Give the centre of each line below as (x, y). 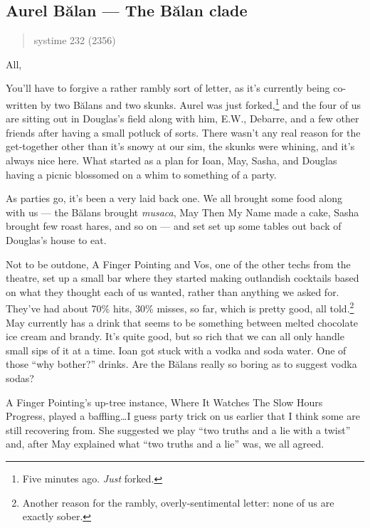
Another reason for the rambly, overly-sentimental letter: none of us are (178, 502)
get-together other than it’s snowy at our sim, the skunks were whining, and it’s (180, 146)
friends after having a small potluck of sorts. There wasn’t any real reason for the (183, 132)
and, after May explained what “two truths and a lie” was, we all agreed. (165, 444)
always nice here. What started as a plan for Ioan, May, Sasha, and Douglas (171, 160)
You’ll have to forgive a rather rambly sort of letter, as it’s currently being (168, 88)
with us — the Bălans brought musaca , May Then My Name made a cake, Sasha (183, 212)
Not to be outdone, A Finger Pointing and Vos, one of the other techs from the (178, 264)
